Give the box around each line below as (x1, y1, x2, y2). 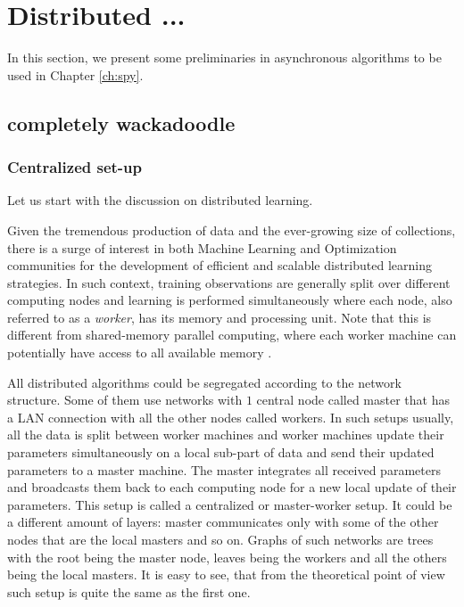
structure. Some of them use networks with (7, 390, 243, 409)
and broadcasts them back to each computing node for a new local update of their (7, 478, 457, 496)
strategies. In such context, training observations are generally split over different (7, 273, 451, 291)
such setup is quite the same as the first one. (7, 582, 251, 601)
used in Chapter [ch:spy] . (7, 65, 144, 84)
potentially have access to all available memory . (7, 343, 272, 362)
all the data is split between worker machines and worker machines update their (7, 425, 444, 444)
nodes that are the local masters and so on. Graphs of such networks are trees (7, 530, 434, 548)
